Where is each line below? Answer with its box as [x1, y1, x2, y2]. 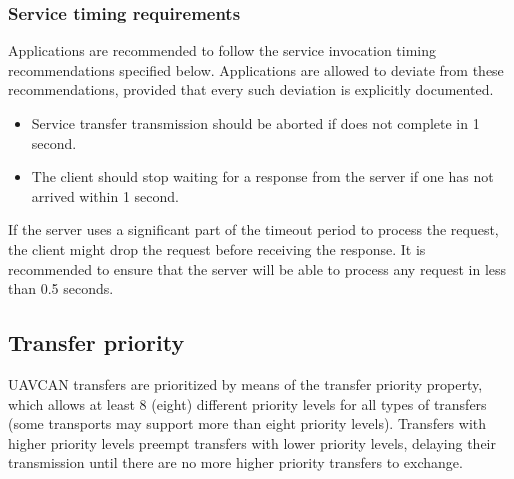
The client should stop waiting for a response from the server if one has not [31, 166, 494, 187]
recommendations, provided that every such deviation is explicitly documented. [8, 79, 494, 100]
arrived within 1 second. [31, 185, 179, 206]
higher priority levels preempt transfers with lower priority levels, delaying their [8, 432, 496, 453]
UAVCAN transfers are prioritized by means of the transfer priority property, [8, 373, 483, 394]
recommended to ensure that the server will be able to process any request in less [8, 258, 507, 279]
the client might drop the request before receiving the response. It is [8, 238, 426, 259]
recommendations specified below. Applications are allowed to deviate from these [8, 59, 504, 80]
